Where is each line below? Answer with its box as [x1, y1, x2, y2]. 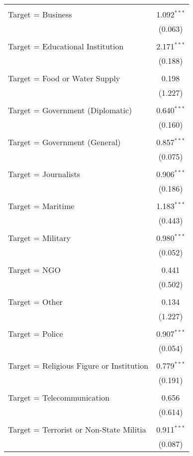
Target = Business [8, 8, 72, 20]
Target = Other [8, 296, 63, 307]
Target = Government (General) [8, 136, 121, 148]
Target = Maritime [8, 200, 75, 212]
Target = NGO [8, 264, 61, 275]
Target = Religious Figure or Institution [8, 360, 149, 371]
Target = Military [8, 232, 71, 243]
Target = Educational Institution [8, 40, 124, 52]
